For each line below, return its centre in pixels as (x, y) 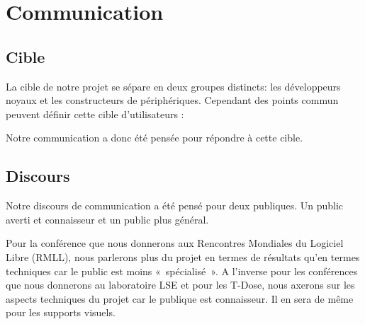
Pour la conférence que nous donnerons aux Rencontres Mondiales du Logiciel (175, 243)
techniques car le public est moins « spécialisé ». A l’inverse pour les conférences (182, 271)
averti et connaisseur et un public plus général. (107, 219)
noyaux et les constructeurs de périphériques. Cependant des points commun (172, 100)
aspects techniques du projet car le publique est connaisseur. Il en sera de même (180, 298)
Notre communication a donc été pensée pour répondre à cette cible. (155, 138)
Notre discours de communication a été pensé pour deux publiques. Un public (175, 206)
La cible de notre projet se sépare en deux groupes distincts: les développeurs (173, 86)
